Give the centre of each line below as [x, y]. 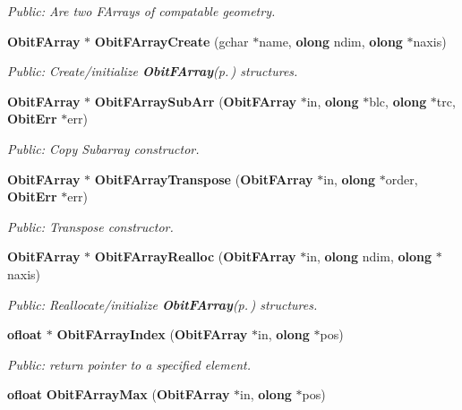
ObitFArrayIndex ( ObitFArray [152, 334]
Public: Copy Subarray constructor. [103, 148]
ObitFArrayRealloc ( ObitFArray [195, 256]
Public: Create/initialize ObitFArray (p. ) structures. [153, 71]
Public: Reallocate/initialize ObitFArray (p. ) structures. [163, 304]
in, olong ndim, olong [369, 256]
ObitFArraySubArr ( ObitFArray [196, 101]
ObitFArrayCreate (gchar [171, 41]
